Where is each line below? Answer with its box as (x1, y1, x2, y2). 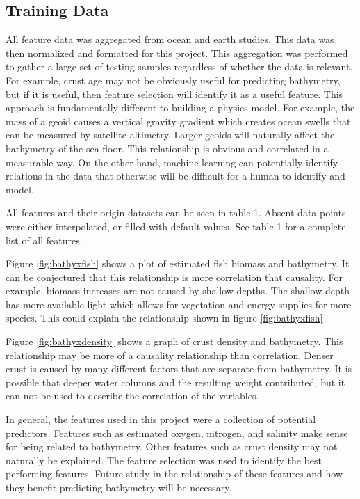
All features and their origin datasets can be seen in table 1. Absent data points (6, 205, 346, 220)
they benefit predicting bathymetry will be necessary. (6, 480, 232, 495)
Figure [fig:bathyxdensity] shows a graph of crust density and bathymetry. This (6, 334, 343, 349)
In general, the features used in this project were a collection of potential (6, 412, 316, 427)
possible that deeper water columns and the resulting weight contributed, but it (6, 374, 345, 389)
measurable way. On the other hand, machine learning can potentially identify (6, 155, 338, 169)
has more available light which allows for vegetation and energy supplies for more (6, 296, 352, 311)
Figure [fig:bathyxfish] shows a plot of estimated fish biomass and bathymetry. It (6, 256, 350, 271)
